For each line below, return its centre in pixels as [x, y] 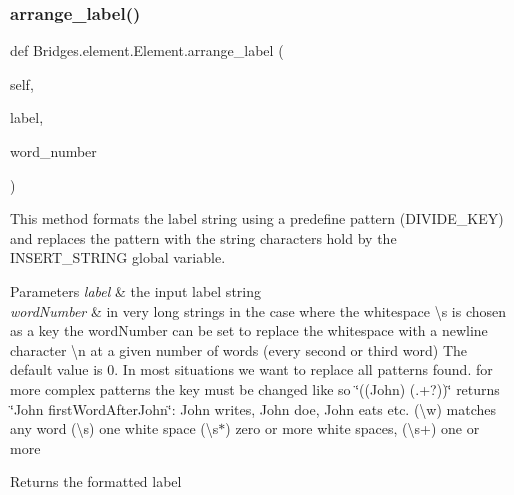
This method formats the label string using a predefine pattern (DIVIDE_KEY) [257, 218]
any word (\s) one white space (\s [114, 428]
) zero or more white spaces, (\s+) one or [352, 428]
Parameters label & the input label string [135, 290]
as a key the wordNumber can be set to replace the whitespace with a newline [249, 330]
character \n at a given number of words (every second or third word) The [239, 349]
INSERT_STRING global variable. [118, 257]
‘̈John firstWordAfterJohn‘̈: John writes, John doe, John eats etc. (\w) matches [253, 408]
